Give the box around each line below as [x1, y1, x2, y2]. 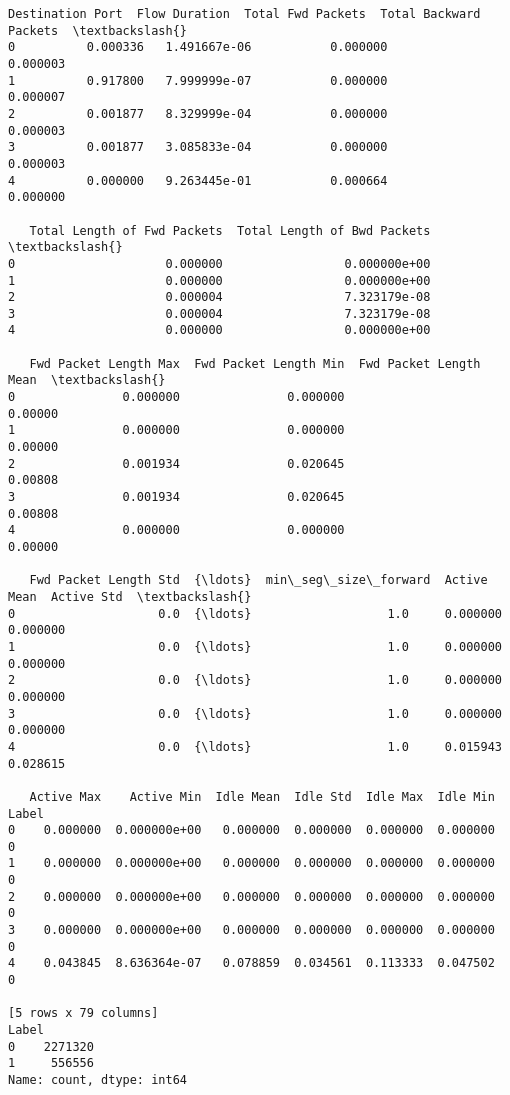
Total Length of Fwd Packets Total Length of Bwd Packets [29, 223, 431, 238]
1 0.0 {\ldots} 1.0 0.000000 [8, 639, 502, 654]
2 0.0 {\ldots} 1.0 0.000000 [8, 673, 502, 688]
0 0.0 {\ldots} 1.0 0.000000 [8, 606, 502, 621]
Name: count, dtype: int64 [8, 1073, 187, 1087]
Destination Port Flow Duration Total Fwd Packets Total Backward [8, 7, 481, 21]
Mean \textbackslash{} [8, 373, 166, 388]
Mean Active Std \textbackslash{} [8, 589, 252, 604]
